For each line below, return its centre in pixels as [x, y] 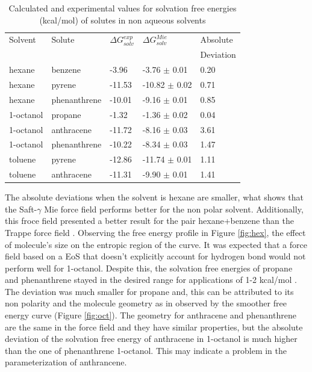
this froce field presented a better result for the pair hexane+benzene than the [149, 221]
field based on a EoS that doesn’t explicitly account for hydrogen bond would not [155, 256]
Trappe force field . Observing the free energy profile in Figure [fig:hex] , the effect [155, 232]
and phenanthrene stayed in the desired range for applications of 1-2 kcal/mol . [151, 280]
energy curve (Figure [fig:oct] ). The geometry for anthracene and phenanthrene [151, 315]
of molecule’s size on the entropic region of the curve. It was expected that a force [156, 244]
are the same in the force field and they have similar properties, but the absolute [154, 327]
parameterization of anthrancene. [66, 362]
